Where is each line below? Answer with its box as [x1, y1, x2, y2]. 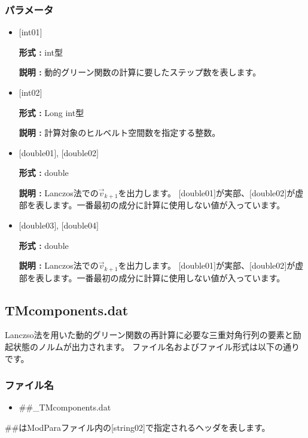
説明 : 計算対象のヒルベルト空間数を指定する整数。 [19, 126, 221, 139]
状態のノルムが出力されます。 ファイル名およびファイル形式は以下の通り [13, 340, 300, 353]
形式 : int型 [19, 45, 63, 58]
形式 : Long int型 [19, 106, 84, 118]
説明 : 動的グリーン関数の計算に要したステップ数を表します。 [19, 66, 261, 78]
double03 [21, 219, 54, 232]
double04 [63, 219, 97, 232]
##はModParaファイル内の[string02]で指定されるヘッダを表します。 [5, 421, 270, 434]
